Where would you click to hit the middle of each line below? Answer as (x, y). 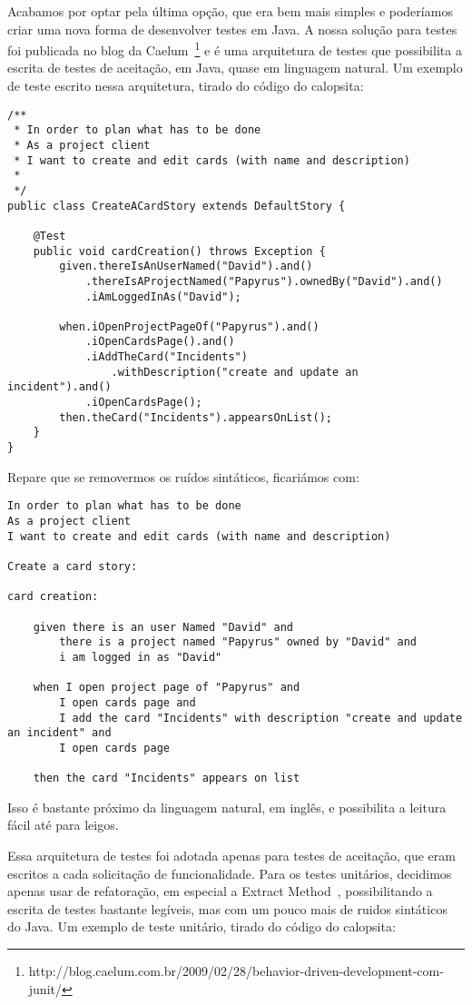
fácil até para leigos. (63, 825)
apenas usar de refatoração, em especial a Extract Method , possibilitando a (220, 891)
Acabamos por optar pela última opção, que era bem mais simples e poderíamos (230, 11)
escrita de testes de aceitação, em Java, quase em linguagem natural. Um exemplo (235, 68)
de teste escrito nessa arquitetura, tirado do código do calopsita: (186, 86)
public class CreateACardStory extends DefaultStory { (177, 206)
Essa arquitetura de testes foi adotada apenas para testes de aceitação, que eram (231, 855)
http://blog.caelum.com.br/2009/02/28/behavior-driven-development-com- (236, 970)
